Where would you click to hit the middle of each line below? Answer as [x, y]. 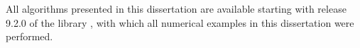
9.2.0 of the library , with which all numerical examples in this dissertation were [180, 22]
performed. [29, 36]
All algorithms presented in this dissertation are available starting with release [176, 8]
